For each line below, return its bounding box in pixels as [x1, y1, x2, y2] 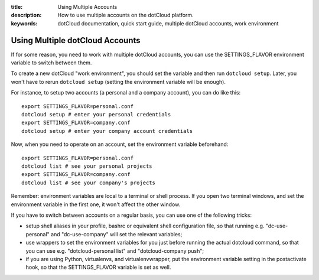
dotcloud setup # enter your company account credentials [21, 128, 193, 134]
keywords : [11, 19, 38, 27]
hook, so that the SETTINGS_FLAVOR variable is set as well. [25, 263, 171, 271]
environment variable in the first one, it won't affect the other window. [11, 201, 181, 208]
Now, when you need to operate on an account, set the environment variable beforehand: [11, 141, 229, 148]
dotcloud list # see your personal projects [21, 162, 153, 170]
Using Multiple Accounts [57, 4, 118, 10]
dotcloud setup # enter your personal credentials [21, 111, 171, 118]
